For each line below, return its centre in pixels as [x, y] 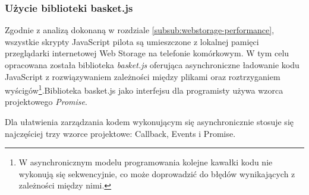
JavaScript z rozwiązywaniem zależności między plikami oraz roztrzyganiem [143, 76]
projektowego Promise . [46, 102]
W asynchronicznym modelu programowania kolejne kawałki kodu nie [146, 162]
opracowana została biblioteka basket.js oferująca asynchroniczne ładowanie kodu [152, 65]
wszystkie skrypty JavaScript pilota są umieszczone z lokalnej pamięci [132, 41]
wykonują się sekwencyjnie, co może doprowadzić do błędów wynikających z [157, 173]
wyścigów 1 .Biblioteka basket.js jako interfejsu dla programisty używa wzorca [144, 89]
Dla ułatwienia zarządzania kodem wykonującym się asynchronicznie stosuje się [149, 122]
